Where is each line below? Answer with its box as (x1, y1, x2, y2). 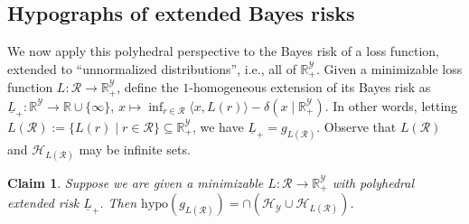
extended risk (7, 193, 80, 212)
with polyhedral (332, 173, 415, 191)
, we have (192, 117, 244, 135)
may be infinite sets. (79, 139, 191, 158)
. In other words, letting (324, 96, 458, 115)
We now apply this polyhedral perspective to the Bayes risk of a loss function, (7, 42, 439, 61)
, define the (117, 78, 179, 97)
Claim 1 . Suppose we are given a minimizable (7, 173, 264, 191)
